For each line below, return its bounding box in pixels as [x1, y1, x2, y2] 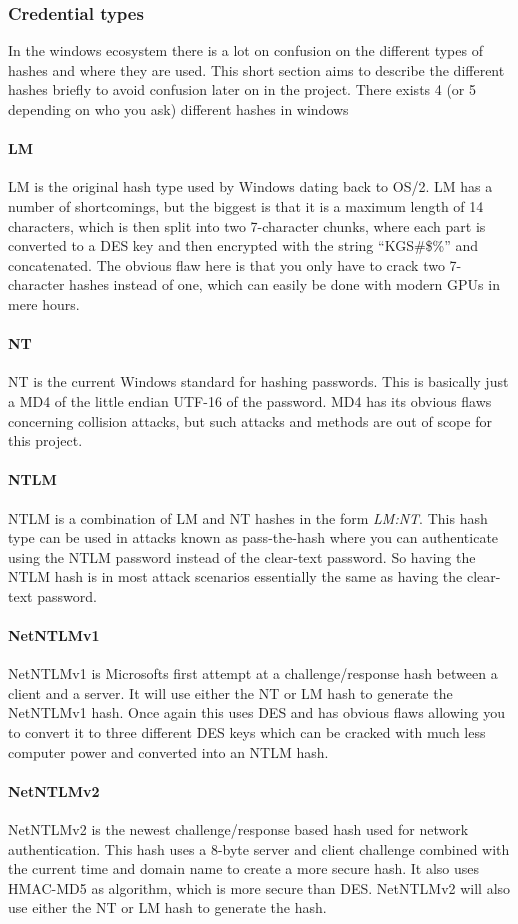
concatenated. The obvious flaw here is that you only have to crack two [8, 254, 445, 275]
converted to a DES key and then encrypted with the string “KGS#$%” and [8, 235, 479, 256]
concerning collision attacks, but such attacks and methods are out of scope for [8, 410, 492, 431]
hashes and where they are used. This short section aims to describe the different [8, 59, 505, 80]
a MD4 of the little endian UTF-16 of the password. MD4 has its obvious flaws [8, 390, 492, 411]
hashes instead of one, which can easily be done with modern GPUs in [69, 274, 500, 295]
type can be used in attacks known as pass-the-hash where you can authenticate [8, 527, 499, 548]
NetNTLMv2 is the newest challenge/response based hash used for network [8, 819, 469, 840]
